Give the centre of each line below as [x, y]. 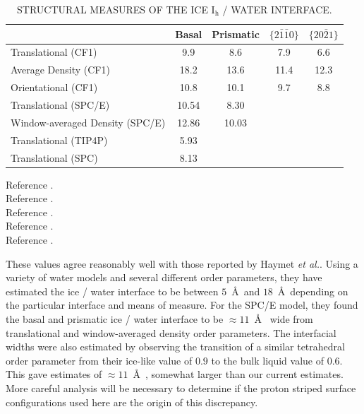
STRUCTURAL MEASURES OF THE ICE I [116, 9]
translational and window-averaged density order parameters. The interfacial [171, 332]
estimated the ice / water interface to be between [112, 291]
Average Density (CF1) [60, 70]
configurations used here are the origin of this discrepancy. [132, 402]
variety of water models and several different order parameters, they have [164, 277]
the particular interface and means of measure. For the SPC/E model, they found [182, 305]
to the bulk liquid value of [267, 360]
